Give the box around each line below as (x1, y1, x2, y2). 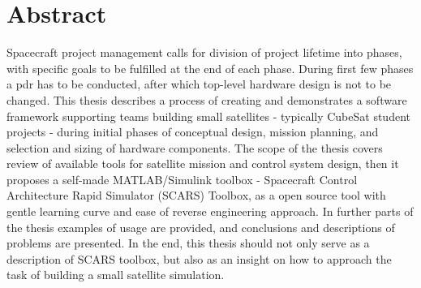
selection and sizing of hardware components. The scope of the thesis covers (6, 139, 383, 156)
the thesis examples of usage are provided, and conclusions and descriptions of (6, 218, 395, 235)
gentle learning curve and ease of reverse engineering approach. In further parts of (6, 203, 414, 220)
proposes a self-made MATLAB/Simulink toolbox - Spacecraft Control (6, 170, 358, 187)
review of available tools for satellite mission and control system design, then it (6, 155, 399, 172)
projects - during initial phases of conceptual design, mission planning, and (6, 123, 379, 140)
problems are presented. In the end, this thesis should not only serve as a (6, 234, 370, 251)
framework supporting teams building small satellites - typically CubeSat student (6, 107, 410, 124)
